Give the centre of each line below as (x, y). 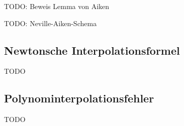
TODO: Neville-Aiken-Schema (51, 23)
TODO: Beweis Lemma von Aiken (57, 6)
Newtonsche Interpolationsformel (92, 50)
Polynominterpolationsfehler (79, 98)
